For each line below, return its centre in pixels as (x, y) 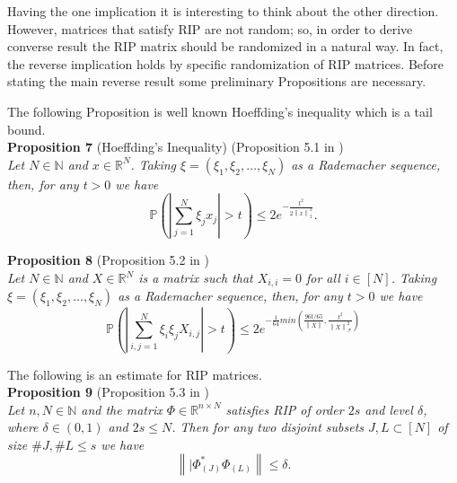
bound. (26, 129)
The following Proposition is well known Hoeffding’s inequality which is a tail (220, 111)
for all (323, 277)
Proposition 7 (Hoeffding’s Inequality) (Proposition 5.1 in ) (176, 147)
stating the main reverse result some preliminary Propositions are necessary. (217, 81)
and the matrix (122, 409)
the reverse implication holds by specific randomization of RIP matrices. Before (226, 63)
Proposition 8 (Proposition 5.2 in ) (108, 260)
